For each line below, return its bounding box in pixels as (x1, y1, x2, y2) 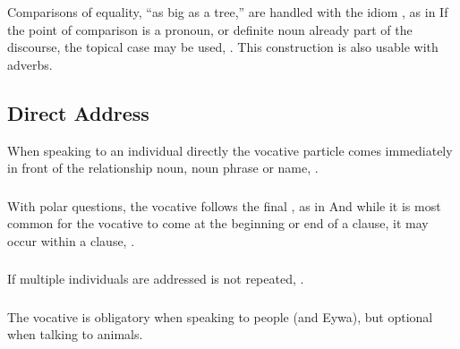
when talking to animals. (7, 325, 143, 344)
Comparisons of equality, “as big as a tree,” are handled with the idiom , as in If (7, 2, 448, 21)
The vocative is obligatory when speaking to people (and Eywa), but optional (7, 307, 433, 326)
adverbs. (7, 55, 53, 73)
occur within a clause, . (7, 231, 135, 250)
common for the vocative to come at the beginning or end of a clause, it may (7, 214, 429, 233)
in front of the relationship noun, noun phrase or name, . (7, 158, 319, 177)
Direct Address (7, 98, 149, 126)
